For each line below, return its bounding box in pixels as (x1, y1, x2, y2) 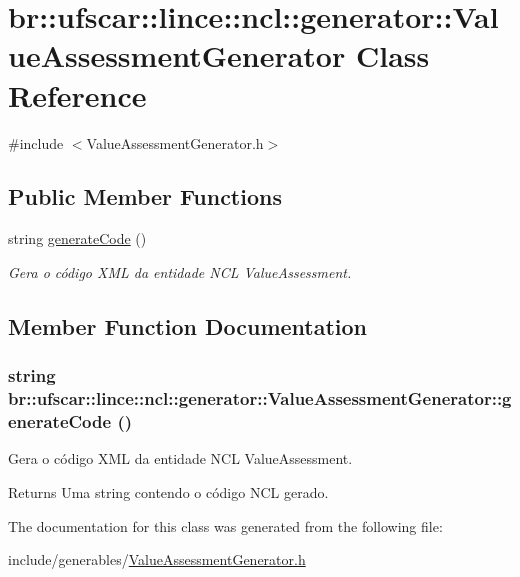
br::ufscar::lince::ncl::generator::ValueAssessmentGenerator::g (8, 386, 512, 411)
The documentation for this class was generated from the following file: (8, 515, 443, 536)
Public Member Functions (8, 181, 282, 212)
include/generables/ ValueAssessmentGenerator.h (8, 549, 306, 570)
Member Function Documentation (8, 310, 368, 341)
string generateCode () (8, 228, 147, 249)
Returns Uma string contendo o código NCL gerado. (8, 481, 329, 502)
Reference (8, 74, 147, 115)
